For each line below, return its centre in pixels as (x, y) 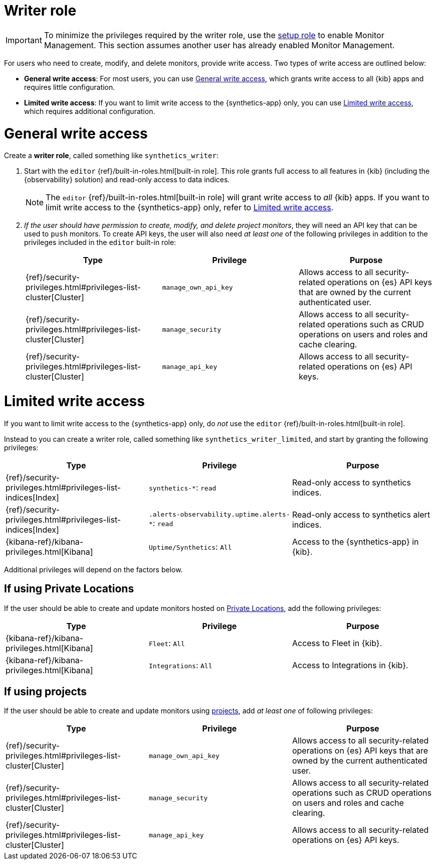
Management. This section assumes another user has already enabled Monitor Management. (219, 45)
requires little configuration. (70, 87)
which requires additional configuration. (90, 111)
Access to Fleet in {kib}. (337, 643)
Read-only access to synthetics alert (361, 514)
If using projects (46, 692)
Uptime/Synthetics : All (190, 546)
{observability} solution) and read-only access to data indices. (127, 180)
